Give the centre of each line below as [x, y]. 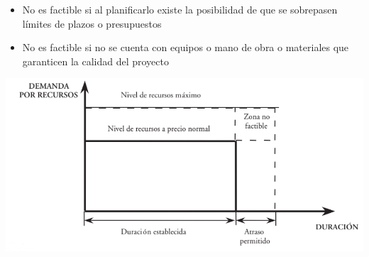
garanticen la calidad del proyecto [95, 61]
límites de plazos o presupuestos [92, 23]
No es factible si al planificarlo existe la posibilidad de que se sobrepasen [180, 9]
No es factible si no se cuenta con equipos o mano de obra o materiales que [186, 47]
